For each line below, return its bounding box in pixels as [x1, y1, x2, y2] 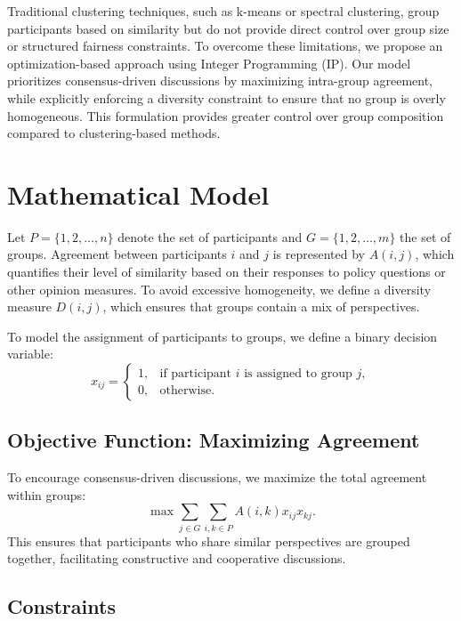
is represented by [272, 245, 365, 263]
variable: [7, 344, 53, 363]
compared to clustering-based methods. [7, 124, 221, 142]
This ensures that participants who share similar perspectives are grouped [7, 531, 410, 550]
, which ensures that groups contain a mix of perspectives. [102, 297, 420, 316]
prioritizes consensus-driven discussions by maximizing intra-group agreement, [7, 71, 433, 90]
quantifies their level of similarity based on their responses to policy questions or [7, 262, 446, 281]
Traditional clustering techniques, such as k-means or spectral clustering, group [7, 2, 440, 20]
